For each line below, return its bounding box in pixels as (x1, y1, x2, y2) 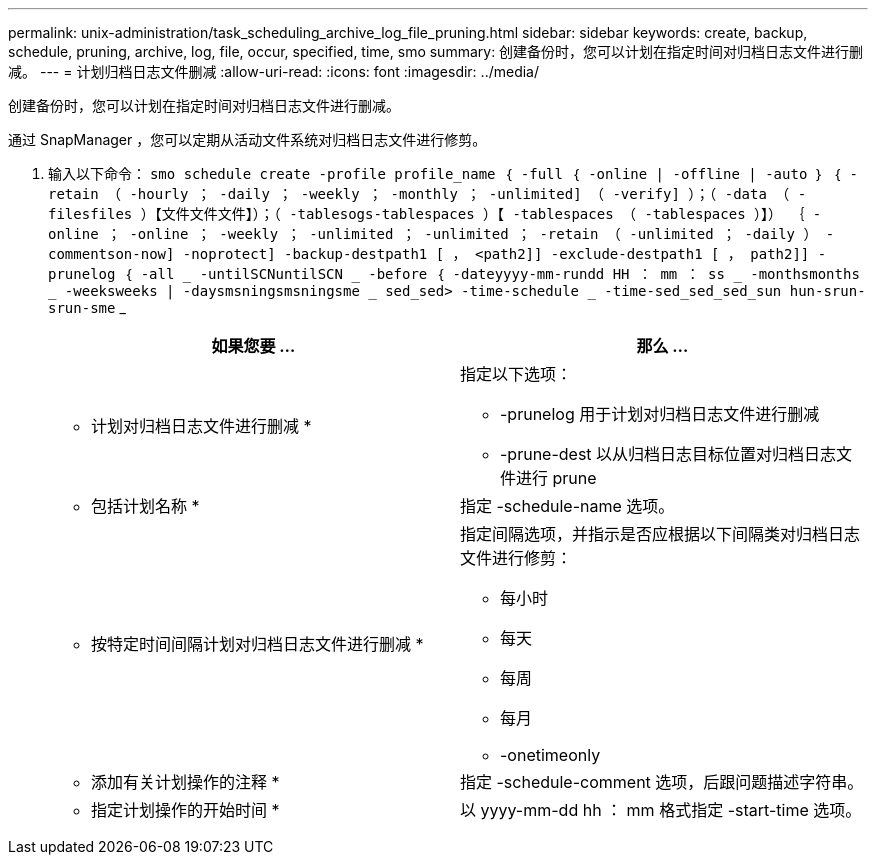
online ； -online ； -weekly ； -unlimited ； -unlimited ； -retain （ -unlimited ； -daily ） (48, 226, 818, 242)
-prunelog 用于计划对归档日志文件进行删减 (500, 404, 820, 424)
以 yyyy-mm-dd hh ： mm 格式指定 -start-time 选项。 (460, 800, 862, 820)
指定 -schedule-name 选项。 (460, 496, 675, 516)
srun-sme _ (48, 299, 126, 316)
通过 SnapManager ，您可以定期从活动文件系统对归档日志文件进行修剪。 (8, 131, 487, 148)
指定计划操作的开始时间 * (91, 800, 280, 820)
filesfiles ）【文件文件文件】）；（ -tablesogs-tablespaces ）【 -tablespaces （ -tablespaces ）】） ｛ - (48, 206, 822, 222)
